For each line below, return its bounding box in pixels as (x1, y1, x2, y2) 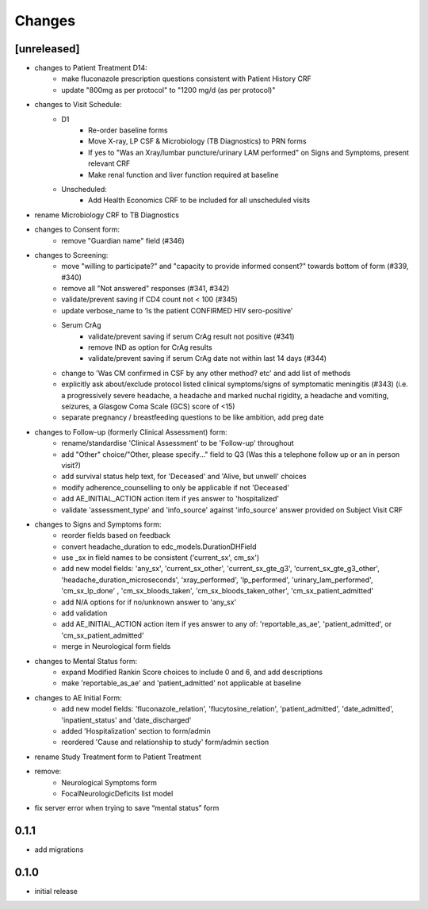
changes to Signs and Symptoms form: (34, 520, 162, 529)
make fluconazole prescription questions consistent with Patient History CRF (61, 74, 312, 83)
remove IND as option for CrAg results (88, 343, 213, 352)
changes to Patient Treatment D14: (34, 63, 148, 73)
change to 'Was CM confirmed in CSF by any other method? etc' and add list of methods (61, 368, 351, 378)
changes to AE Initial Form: (34, 692, 122, 702)
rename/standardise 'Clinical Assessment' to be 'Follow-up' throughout (61, 439, 294, 448)
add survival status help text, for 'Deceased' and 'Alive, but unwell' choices (61, 472, 307, 481)
